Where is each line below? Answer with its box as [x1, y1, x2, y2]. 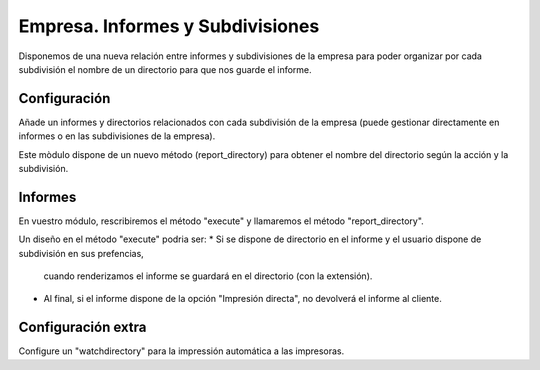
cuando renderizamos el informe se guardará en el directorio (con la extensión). [43, 270, 373, 282]
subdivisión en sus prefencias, [18, 247, 144, 259]
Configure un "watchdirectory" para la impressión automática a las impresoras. [18, 345, 345, 357]
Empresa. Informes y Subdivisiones [18, 15, 320, 37]
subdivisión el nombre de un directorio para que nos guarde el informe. [18, 63, 312, 75]
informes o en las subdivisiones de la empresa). [18, 130, 216, 142]
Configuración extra [18, 319, 147, 336]
